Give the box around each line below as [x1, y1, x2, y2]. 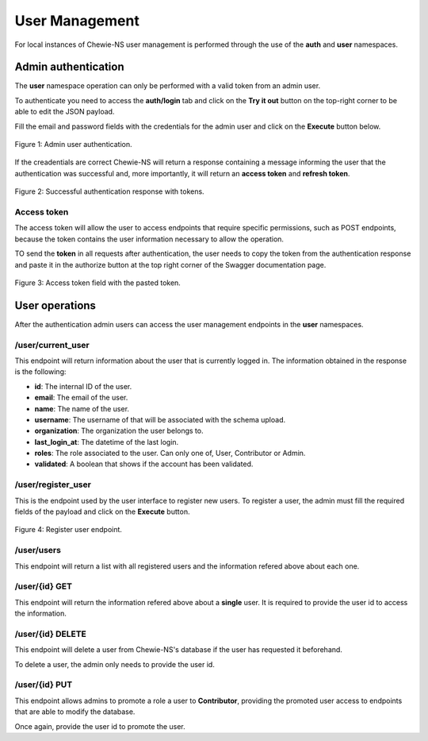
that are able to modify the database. [14, 707, 136, 716]
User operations [14, 299, 97, 312]
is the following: [14, 367, 67, 376]
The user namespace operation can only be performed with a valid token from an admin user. [14, 81, 321, 91]
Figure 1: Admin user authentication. [14, 140, 132, 149]
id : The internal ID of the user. [34, 381, 132, 391]
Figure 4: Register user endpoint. [14, 525, 123, 535]
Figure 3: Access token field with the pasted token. [14, 278, 182, 288]
